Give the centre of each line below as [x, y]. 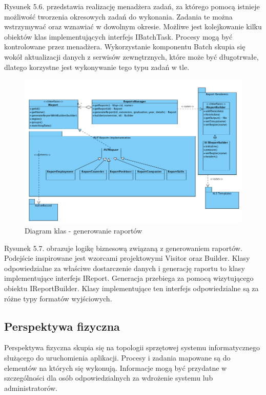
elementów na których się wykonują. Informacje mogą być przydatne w [116, 367]
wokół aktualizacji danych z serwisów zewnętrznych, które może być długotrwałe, [131, 56]
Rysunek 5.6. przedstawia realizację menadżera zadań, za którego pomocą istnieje [132, 6]
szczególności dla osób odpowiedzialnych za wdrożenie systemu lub [109, 378]
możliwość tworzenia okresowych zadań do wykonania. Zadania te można [118, 16]
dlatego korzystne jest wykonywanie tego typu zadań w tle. [97, 67]
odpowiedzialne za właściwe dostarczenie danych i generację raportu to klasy [125, 268]
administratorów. [31, 388]
